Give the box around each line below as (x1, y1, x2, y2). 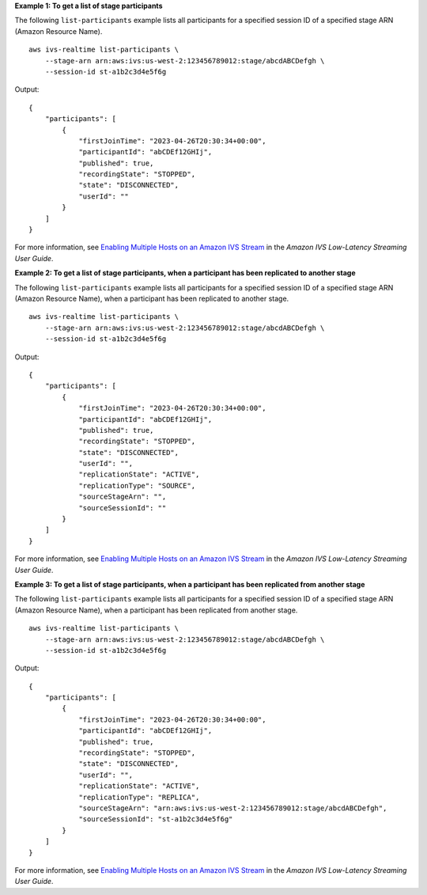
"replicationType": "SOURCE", (78, 481, 196, 490)
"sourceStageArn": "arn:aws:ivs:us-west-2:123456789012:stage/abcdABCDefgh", (78, 804, 387, 813)
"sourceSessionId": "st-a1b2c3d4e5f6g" (78, 815, 233, 824)
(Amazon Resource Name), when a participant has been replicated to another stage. (14, 294, 289, 303)
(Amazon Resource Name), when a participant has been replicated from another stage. (14, 605, 298, 615)
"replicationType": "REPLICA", (78, 792, 200, 802)
